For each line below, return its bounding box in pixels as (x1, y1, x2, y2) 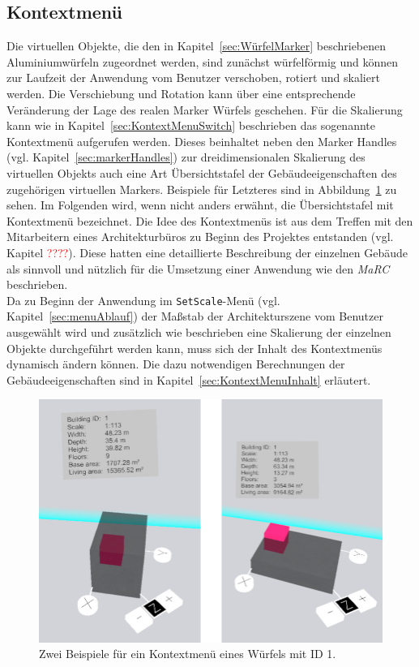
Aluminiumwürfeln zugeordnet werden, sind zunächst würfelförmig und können (6, 53, 399, 70)
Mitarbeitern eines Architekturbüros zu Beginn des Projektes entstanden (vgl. (6, 228, 394, 245)
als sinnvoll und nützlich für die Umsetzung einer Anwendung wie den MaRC (6, 260, 390, 277)
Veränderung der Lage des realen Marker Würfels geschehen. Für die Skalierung (6, 101, 403, 118)
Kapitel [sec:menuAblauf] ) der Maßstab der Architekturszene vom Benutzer (6, 308, 383, 325)
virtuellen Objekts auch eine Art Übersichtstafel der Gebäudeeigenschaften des (6, 164, 397, 181)
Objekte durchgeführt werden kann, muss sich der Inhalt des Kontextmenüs (6, 339, 383, 356)
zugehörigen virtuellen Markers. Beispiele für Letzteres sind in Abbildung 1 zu (6, 180, 397, 197)
